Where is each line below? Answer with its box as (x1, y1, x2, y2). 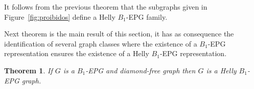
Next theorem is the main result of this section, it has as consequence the (4, 28, 234, 39)
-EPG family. (126, 11, 168, 22)
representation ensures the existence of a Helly (4, 48, 149, 59)
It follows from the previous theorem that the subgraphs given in (4, 2, 207, 12)
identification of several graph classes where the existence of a (4, 38, 197, 49)
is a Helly (206, 65, 237, 75)
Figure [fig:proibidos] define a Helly (4, 11, 116, 22)
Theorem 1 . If (4, 65, 53, 75)
